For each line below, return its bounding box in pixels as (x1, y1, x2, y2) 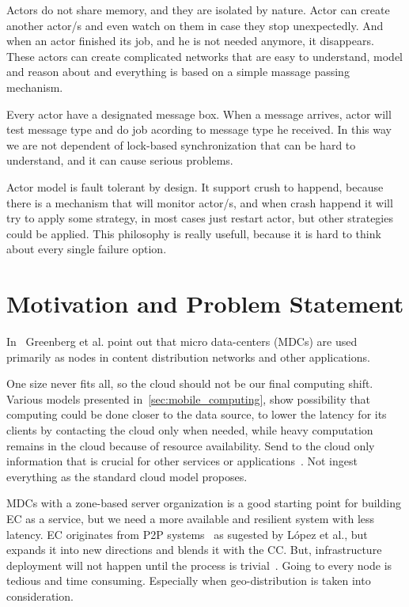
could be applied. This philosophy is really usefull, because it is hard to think (6, 225, 381, 241)
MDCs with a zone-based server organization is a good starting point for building (6, 495, 401, 511)
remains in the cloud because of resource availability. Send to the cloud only (6, 437, 375, 453)
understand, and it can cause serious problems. (6, 152, 233, 169)
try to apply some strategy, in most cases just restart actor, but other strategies (6, 210, 393, 226)
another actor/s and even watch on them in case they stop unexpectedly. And (6, 17, 384, 33)
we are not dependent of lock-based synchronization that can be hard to (6, 136, 356, 153)
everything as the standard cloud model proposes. (6, 468, 248, 484)
